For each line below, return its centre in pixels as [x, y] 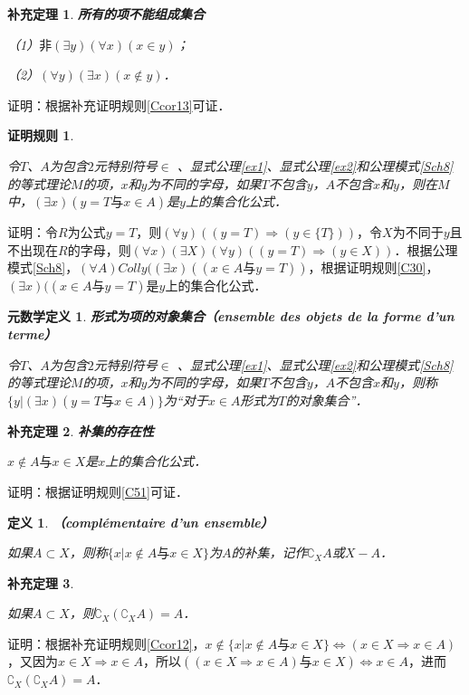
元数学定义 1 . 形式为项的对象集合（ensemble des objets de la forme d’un [231, 316]
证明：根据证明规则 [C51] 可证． [98, 491]
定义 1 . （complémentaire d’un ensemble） [140, 522]
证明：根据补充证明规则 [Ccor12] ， [106, 643]
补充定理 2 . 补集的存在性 [81, 430]
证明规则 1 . [41, 135]
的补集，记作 [269, 552]
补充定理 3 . [41, 582]
